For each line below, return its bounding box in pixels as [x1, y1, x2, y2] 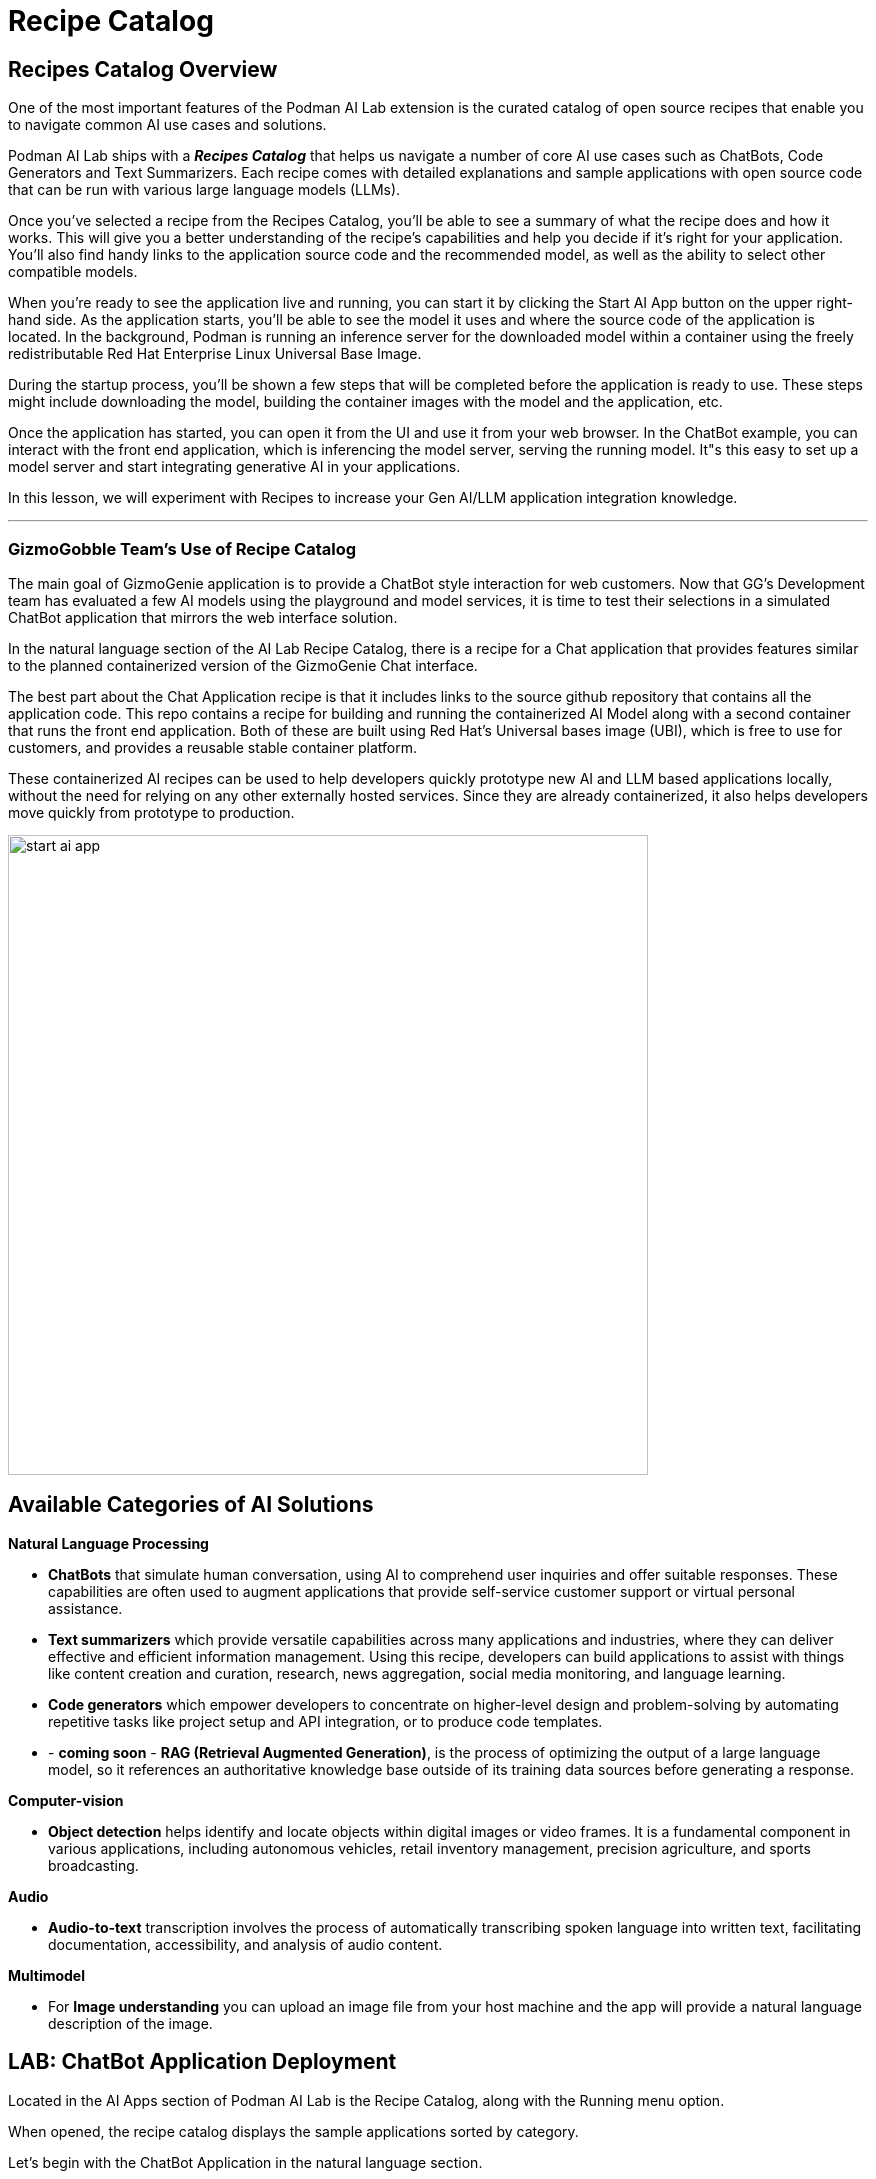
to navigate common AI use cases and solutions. [8, 116, 327, 134]
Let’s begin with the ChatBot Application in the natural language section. [8, 2153, 483, 2171]
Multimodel [8, 1966, 85, 1984]
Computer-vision [8, 1791, 124, 1809]
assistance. [48, 1599, 123, 1617]
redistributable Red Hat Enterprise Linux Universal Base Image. [8, 345, 422, 363]
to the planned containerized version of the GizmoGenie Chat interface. [8, 656, 478, 674]
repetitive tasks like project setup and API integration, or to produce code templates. [48, 1712, 603, 1730]
